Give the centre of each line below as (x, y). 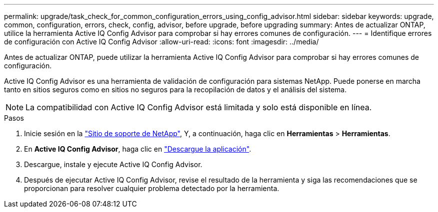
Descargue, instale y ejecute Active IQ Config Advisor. (113, 164)
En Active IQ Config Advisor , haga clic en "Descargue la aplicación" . (138, 149)
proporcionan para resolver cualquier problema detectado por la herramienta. (152, 188)
